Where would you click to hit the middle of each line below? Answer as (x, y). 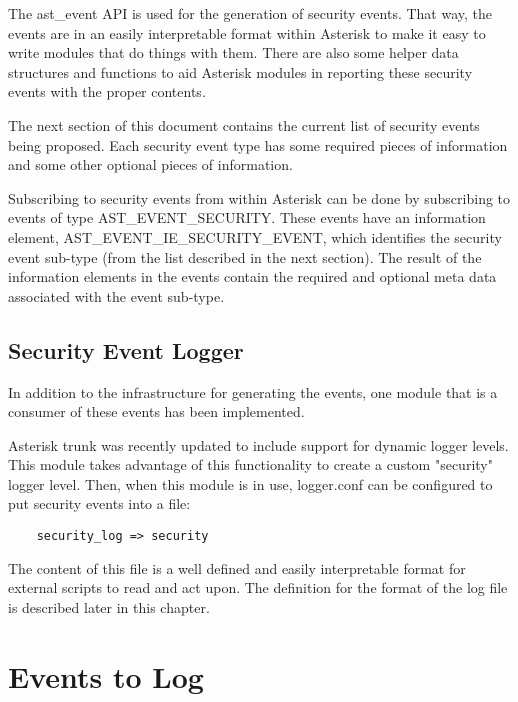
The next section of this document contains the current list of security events (244, 124)
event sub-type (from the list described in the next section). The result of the (245, 256)
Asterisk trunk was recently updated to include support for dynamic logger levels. (258, 444)
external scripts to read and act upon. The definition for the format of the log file (258, 587)
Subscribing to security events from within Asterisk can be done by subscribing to (259, 197)
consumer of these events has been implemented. (156, 411)
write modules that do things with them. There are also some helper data (233, 52)
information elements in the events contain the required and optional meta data (252, 276)
